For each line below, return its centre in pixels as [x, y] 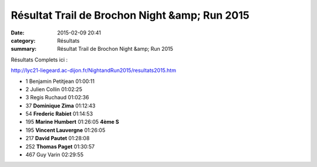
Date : [18, 33]
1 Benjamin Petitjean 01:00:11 [60, 81]
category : [23, 40]
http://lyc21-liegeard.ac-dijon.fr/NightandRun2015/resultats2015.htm [93, 71]
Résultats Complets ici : [39, 60]
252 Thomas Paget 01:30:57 [60, 147]
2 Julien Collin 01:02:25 [54, 89]
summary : [24, 49]
